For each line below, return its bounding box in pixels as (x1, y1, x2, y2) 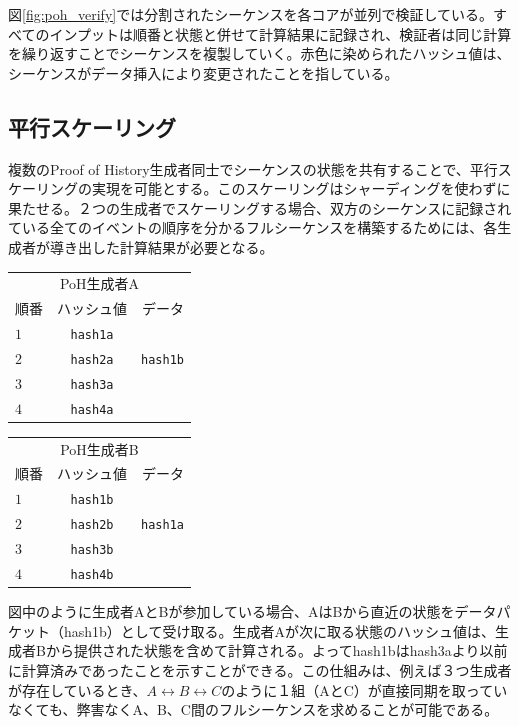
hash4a (70, 402, 114, 417)
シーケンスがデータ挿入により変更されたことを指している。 (8, 62, 399, 83)
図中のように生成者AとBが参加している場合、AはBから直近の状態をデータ (8, 601, 497, 622)
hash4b (70, 568, 114, 583)
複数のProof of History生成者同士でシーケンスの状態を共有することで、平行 (8, 158, 498, 179)
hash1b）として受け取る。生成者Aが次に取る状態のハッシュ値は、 (63, 620, 495, 641)
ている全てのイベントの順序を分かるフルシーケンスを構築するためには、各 (8, 217, 498, 238)
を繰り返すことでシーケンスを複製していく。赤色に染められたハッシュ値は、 (8, 43, 511, 64)
